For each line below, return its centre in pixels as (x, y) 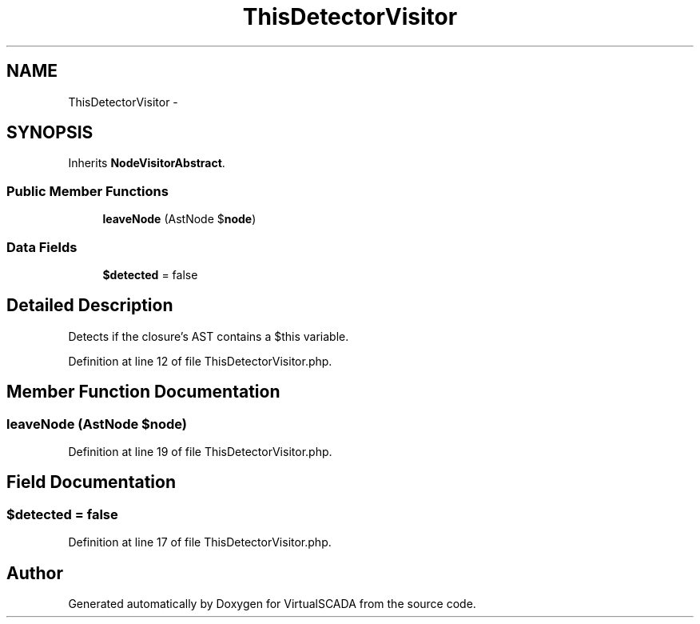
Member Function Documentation (143, 392)
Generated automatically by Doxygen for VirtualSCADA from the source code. (272, 604)
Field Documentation (91, 482)
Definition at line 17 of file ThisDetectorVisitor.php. (200, 542)
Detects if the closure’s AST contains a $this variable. (209, 336)
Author (35, 573)
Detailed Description (90, 306)
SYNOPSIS (50, 133)
